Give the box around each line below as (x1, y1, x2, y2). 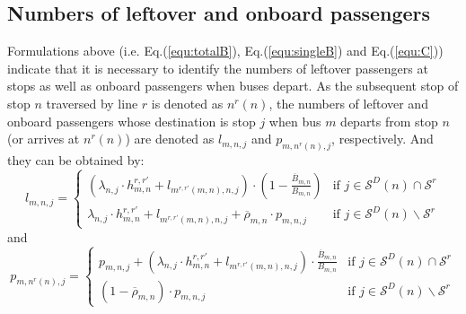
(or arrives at (7, 129, 80, 148)
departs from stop (340, 111, 438, 130)
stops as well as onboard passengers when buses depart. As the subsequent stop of (7, 76, 459, 95)
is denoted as (151, 93, 224, 112)
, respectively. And (331, 129, 434, 148)
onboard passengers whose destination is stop (7, 111, 256, 130)
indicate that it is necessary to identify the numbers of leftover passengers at (7, 58, 428, 77)
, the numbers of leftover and (268, 93, 428, 112)
